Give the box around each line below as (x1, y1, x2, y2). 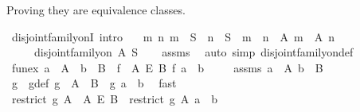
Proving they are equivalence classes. (6, 2, 186, 17)
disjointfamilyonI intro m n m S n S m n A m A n (11, 28, 335, 44)
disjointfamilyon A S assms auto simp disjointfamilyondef (33, 44, 354, 60)
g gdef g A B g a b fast (11, 75, 177, 91)
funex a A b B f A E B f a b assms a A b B (11, 59, 323, 75)
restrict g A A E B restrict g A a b (11, 90, 218, 106)
